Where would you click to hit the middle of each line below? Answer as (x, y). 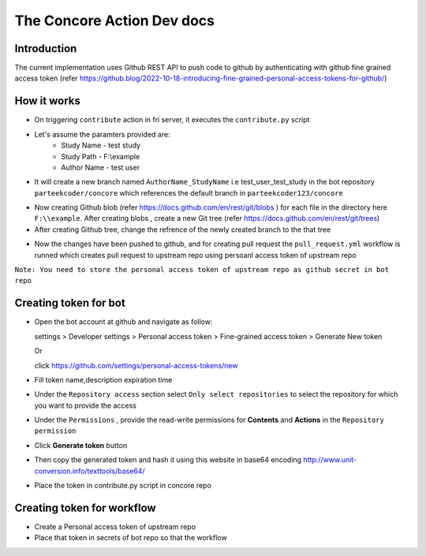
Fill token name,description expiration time (103, 379)
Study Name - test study (101, 145)
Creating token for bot (70, 303)
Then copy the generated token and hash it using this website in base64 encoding (168, 460)
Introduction (46, 49)
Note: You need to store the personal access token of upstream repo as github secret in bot (202, 270)
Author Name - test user (101, 167)
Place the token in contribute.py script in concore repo (123, 486)
